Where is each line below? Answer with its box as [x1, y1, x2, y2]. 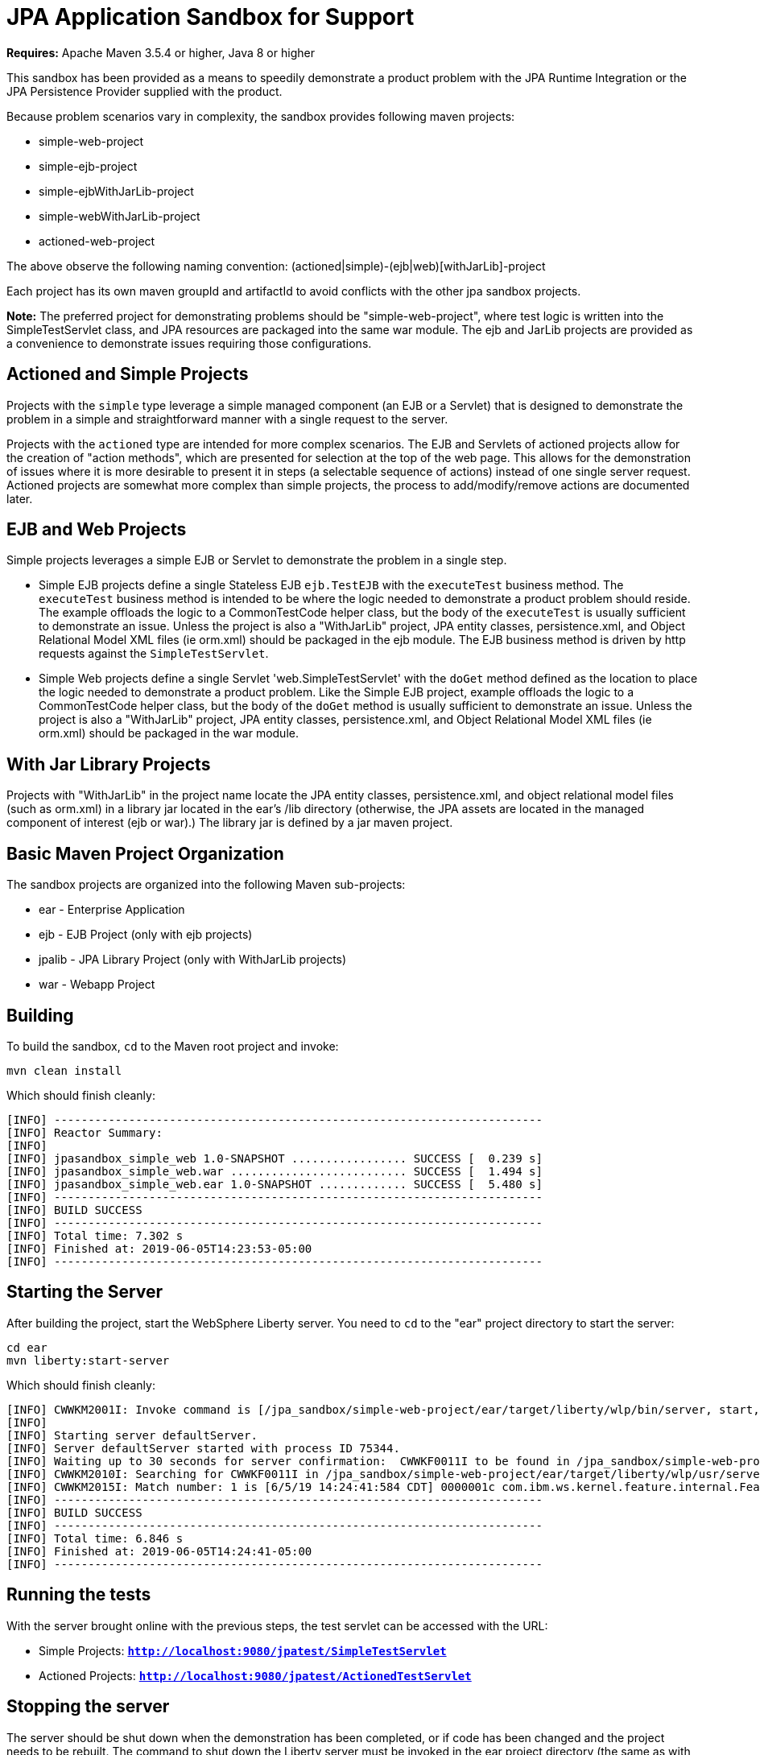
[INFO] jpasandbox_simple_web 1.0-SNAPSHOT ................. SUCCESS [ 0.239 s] [6, 1151, 543, 1165]
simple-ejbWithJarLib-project [39, 184, 194, 198]
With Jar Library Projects [6, 754, 211, 774]
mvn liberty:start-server [6, 1353, 170, 1367]
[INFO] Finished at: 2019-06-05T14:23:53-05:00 [6, 1241, 312, 1255]
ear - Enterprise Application [39, 902, 185, 917]
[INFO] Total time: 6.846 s [6, 1531, 184, 1545]
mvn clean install [6, 1063, 122, 1077]
